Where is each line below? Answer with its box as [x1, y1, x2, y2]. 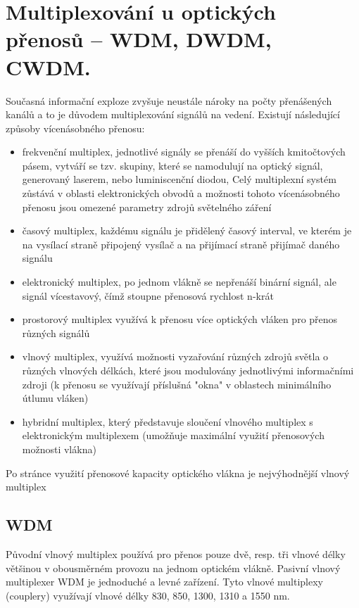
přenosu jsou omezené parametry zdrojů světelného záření [22, 199, 272, 214]
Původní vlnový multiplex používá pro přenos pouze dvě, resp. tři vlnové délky [6, 546, 346, 561]
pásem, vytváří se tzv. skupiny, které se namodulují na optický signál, [22, 158, 323, 172]
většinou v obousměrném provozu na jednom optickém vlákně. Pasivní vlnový [6, 560, 341, 575]
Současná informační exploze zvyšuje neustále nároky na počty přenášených [6, 93, 332, 108]
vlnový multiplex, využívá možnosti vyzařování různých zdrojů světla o [22, 349, 329, 364]
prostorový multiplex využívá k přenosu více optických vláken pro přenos [22, 312, 338, 327]
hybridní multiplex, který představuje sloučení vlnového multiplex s [22, 414, 313, 429]
